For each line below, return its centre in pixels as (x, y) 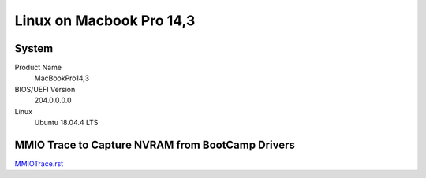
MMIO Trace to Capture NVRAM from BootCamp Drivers (155, 145)
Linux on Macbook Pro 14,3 (105, 20)
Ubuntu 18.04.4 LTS (66, 123)
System (34, 48)
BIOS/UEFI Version (45, 89)
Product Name (38, 68)
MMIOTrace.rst (39, 163)
